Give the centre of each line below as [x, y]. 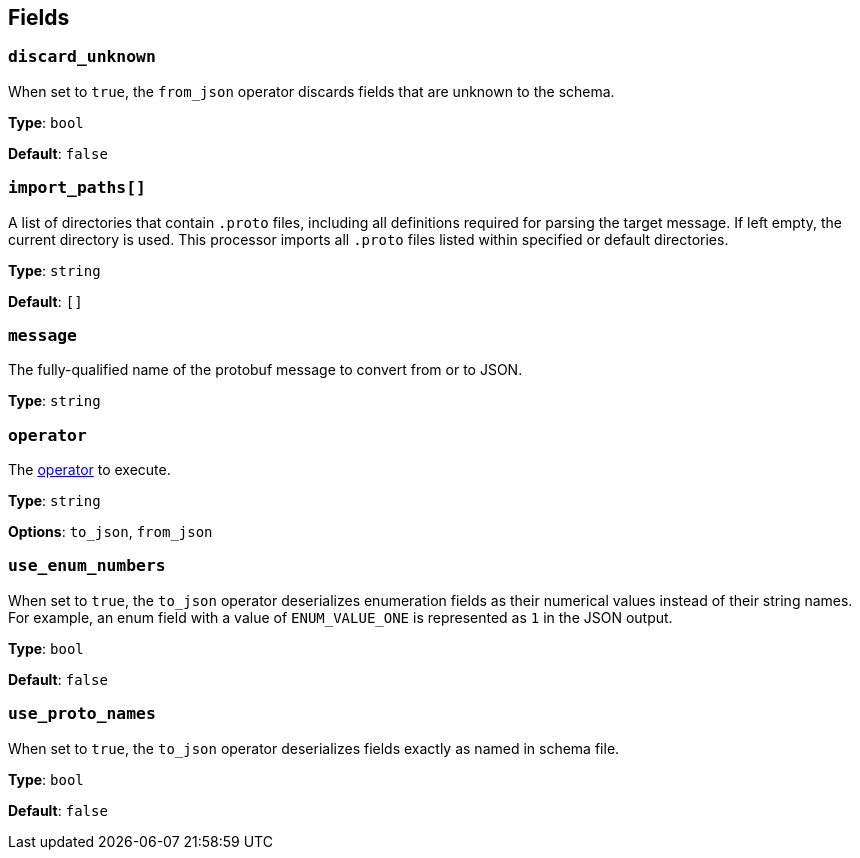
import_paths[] [77, 188]
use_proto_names [82, 714]
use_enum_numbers [87, 566]
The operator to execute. [89, 470]
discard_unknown [82, 57]
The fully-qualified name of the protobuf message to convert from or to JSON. [265, 370]
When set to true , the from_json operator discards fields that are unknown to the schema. [311, 91]
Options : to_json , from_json [110, 532]
